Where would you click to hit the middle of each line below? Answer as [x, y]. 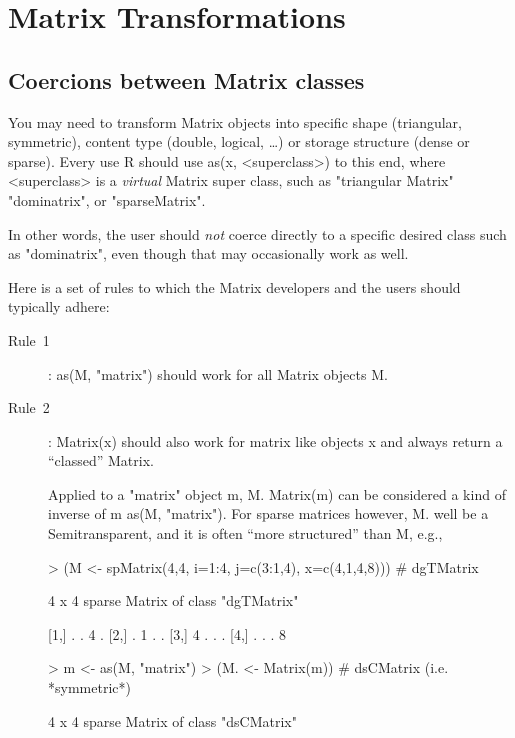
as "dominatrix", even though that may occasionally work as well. [208, 253]
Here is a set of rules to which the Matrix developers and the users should [234, 286]
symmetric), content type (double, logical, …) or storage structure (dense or [239, 141]
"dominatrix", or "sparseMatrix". [107, 199]
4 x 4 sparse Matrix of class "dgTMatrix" [173, 600]
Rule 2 [29, 407]
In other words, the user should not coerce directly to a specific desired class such [257, 233]
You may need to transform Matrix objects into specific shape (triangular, [235, 121]
